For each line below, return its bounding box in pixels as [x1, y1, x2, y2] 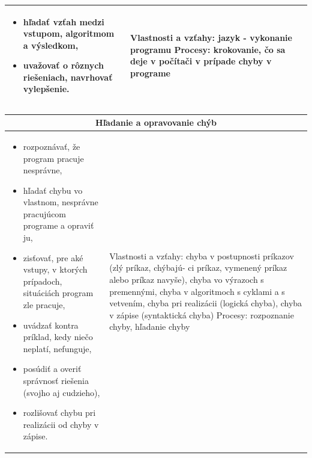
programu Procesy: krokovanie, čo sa [130, 43, 286, 55]
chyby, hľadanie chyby [109, 320, 190, 333]
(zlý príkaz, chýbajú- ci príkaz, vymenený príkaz [109, 261, 287, 274]
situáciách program [23, 286, 94, 299]
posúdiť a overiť [23, 362, 82, 375]
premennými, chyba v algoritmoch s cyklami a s [109, 285, 285, 297]
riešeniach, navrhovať [23, 70, 113, 83]
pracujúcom [23, 207, 67, 220]
